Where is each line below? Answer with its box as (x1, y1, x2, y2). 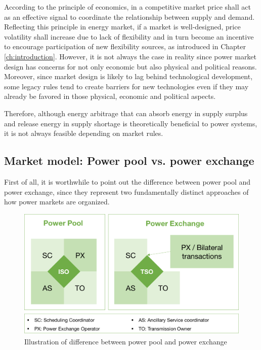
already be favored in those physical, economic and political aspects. (4, 91, 216, 101)
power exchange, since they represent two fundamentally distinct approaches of (4, 186, 249, 197)
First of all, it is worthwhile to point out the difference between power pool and (4, 176, 251, 187)
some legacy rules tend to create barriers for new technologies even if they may (4, 81, 249, 91)
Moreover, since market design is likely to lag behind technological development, (4, 71, 253, 82)
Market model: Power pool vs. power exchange (4, 153, 254, 168)
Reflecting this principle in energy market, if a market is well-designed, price (4, 21, 241, 32)
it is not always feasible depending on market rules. (4, 128, 163, 138)
